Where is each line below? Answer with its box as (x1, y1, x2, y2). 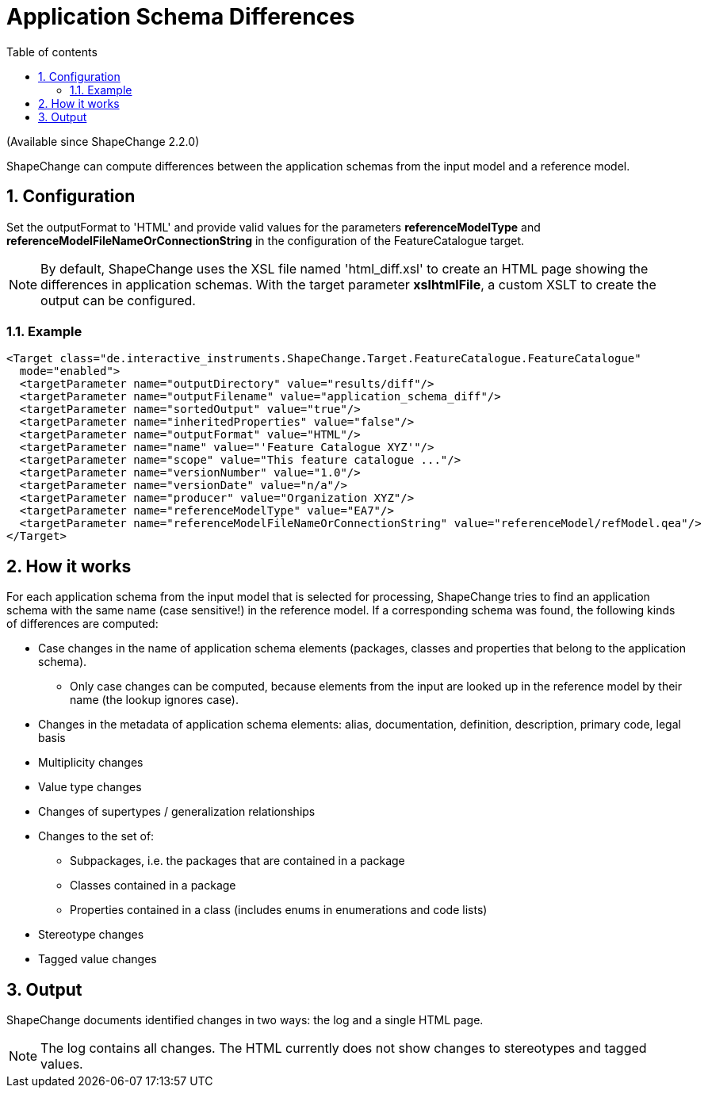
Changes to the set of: (38, 829, 155, 843)
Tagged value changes (38, 952, 157, 966)
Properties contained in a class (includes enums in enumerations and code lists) (70, 903, 488, 917)
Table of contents (6, 44, 98, 59)
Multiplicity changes (38, 755, 144, 770)
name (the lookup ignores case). (70, 693, 239, 707)
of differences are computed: (6, 617, 159, 631)
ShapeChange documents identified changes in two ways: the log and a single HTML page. (6, 1013, 484, 1027)
